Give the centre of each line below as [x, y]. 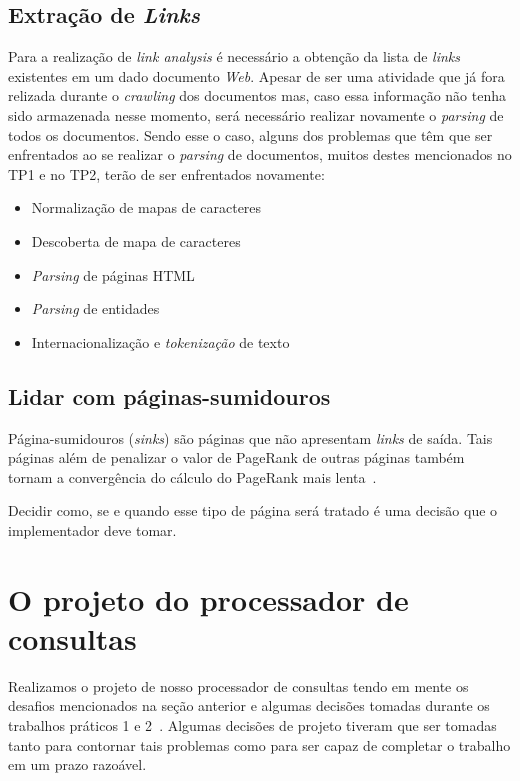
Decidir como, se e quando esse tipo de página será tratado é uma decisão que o [253, 510]
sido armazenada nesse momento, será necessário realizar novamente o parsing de [256, 114]
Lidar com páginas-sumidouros [169, 395]
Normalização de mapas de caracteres [146, 207]
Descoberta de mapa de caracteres [136, 240]
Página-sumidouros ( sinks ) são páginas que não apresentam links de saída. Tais [250, 437]
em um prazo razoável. [77, 764]
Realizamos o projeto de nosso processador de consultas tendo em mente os [238, 685]
